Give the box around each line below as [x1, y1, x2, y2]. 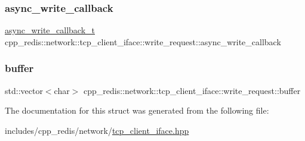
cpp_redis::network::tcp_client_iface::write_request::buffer [83, 84, 301, 96]
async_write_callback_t [5, 24, 95, 36]
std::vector [5, 84, 43, 96]
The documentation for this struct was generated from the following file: [5, 104, 269, 117]
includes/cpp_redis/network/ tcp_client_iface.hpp [5, 124, 189, 136]
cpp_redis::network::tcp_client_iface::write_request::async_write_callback [5, 35, 281, 48]
